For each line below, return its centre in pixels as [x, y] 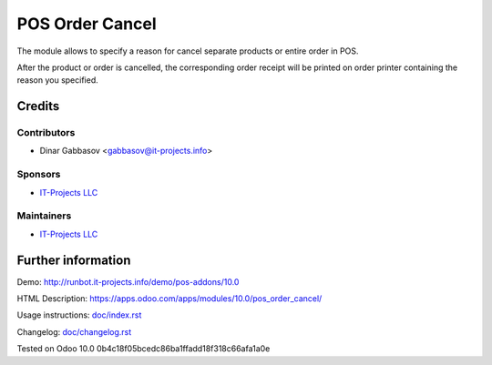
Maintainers [44, 216]
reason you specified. [58, 80]
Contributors [46, 133]
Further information [74, 260]
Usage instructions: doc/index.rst [79, 315]
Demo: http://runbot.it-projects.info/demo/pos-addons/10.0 [128, 281]
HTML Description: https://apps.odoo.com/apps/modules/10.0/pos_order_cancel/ [169, 299]
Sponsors [39, 175]
